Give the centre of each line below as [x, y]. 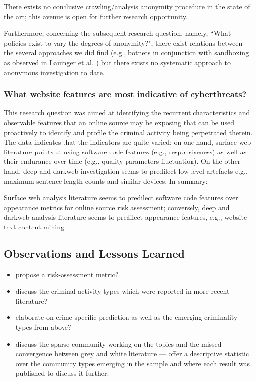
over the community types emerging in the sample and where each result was [133, 363]
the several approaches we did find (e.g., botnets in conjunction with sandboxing [127, 52]
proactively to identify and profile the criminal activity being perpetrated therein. [128, 132]
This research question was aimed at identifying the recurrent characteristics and [127, 113]
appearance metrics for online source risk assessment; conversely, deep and [117, 207]
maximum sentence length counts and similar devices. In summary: [106, 181]
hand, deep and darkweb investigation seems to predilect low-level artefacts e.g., [126, 171]
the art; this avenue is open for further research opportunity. [96, 16]
